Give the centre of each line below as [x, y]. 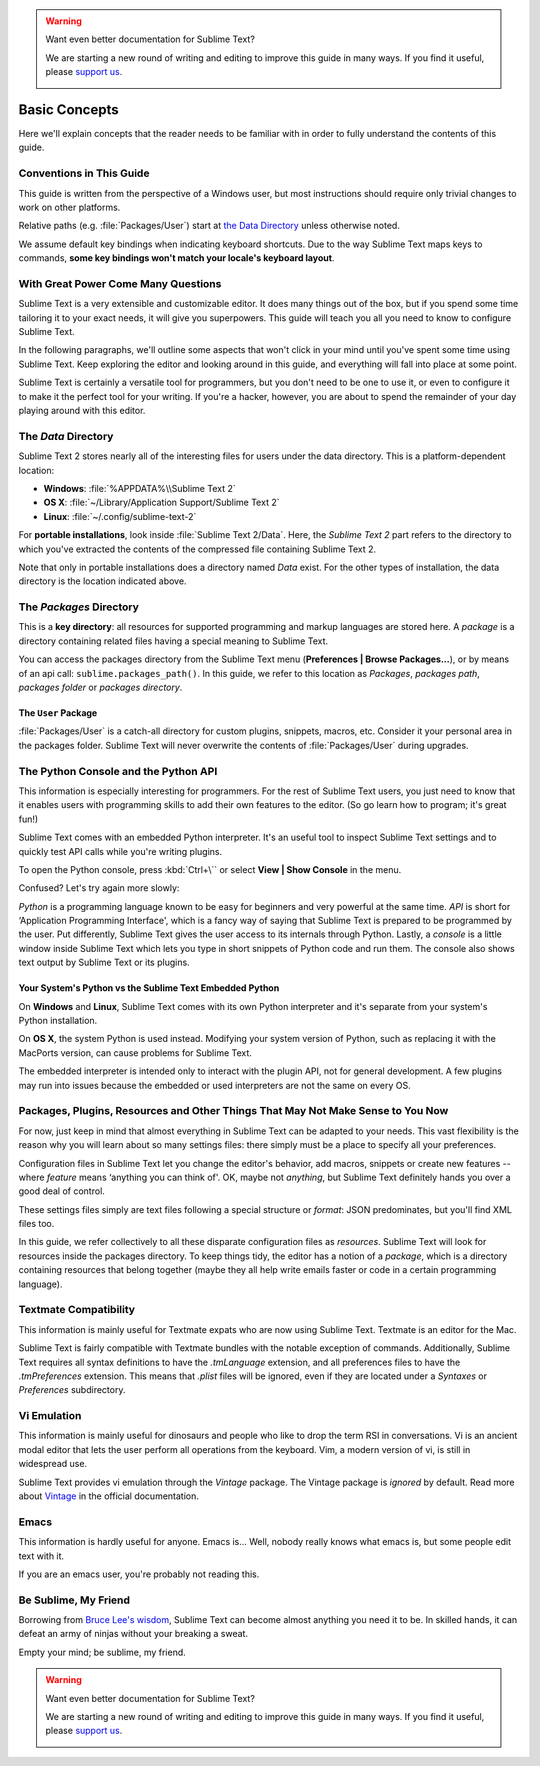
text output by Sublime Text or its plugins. [104, 962]
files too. [36, 1224]
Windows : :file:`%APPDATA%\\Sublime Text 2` [139, 488]
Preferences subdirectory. [72, 1390]
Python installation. [58, 1021]
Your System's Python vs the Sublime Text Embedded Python [149, 988]
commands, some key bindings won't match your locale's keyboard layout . [176, 258]
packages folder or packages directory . [100, 687]
